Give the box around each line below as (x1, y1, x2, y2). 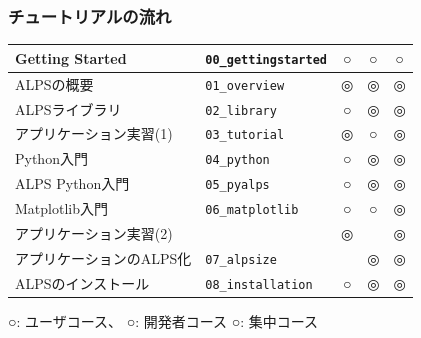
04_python (205, 153, 270, 168)
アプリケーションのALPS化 (15, 247, 192, 268)
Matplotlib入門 (15, 198, 108, 219)
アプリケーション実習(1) (15, 123, 173, 144)
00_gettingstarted (205, 52, 327, 67)
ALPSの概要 (15, 73, 94, 94)
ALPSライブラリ (15, 98, 122, 119)
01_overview (205, 78, 285, 93)
